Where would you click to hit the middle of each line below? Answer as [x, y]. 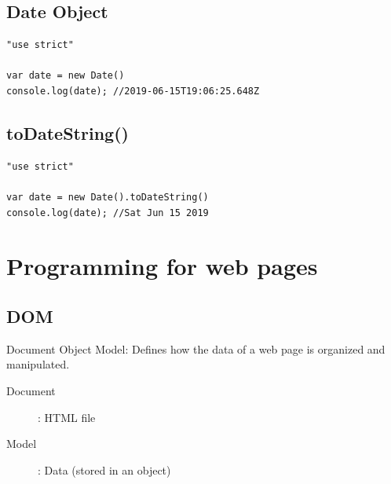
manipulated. [38, 364]
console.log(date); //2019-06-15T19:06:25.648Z [133, 91]
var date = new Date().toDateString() [108, 197]
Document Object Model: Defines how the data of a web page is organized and [196, 348]
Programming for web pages [162, 266]
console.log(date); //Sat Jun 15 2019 [108, 213]
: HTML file [67, 417]
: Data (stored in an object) [104, 469]
